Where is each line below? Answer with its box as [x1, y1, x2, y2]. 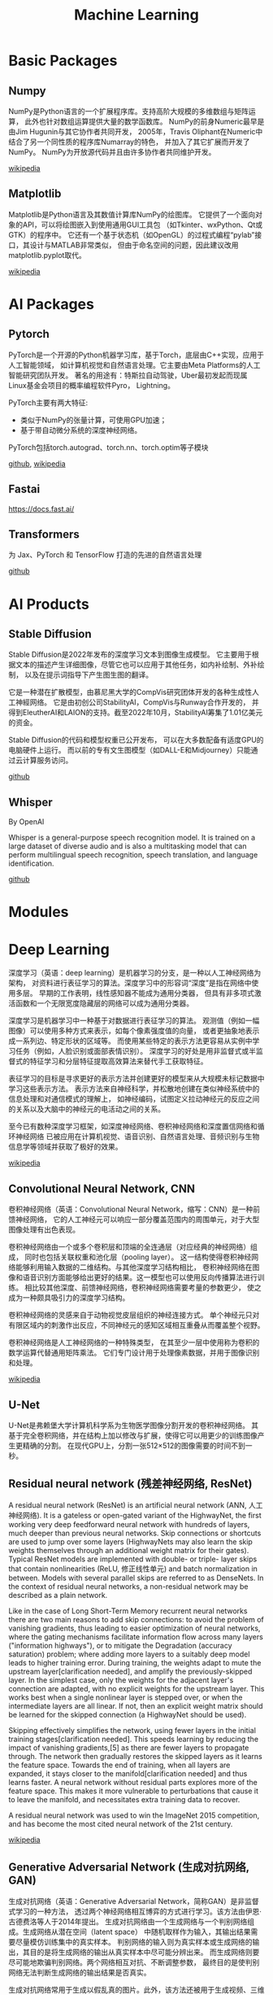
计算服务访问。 [22, 755, 73, 766]
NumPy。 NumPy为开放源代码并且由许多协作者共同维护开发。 [8, 147, 216, 156]
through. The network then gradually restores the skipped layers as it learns [8, 1751, 262, 1761]
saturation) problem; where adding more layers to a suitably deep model [8, 1649, 250, 1659]
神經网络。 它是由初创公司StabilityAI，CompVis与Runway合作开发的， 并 [15, 697, 260, 707]
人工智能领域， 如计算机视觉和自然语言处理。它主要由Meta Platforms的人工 [8, 360, 261, 369]
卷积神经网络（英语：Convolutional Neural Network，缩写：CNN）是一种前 [8, 1204, 261, 1214]
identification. [8, 858, 54, 868]
